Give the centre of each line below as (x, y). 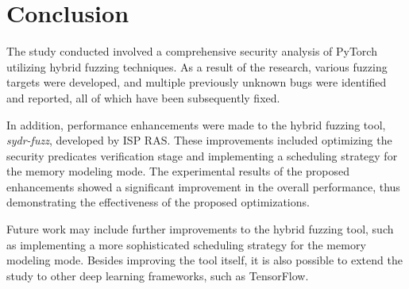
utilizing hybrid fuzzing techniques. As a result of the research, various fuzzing (197, 66)
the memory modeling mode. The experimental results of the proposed (178, 171)
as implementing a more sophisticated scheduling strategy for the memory (186, 244)
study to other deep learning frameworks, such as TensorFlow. (158, 275)
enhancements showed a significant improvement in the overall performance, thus (203, 186)
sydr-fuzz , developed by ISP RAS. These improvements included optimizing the (199, 140)
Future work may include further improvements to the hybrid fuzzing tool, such (200, 229)
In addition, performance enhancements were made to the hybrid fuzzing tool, (196, 124)
